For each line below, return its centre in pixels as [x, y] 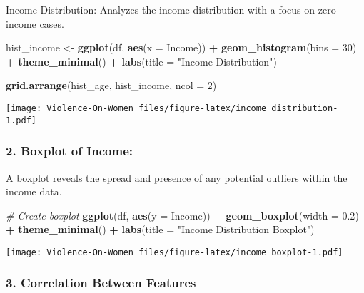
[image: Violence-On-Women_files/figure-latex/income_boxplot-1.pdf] [175, 252]
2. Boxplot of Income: [70, 151]
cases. [52, 23]
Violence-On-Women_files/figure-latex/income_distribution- [192, 108]
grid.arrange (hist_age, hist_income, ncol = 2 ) [111, 85]
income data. [34, 191]
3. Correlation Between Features [101, 283]
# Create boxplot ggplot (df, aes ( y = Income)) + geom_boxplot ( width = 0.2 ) [182, 215]
